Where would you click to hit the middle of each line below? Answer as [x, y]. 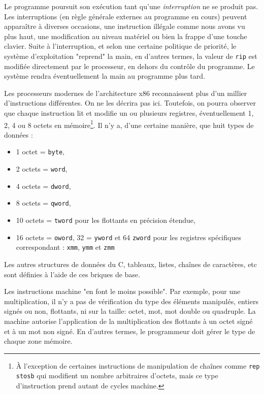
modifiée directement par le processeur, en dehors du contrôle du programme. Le [129, 66]
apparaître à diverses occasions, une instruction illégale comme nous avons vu [125, 26]
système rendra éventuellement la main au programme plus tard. [105, 76]
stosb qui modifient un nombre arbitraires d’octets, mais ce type [117, 375]
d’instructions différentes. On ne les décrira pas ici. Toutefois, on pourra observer [130, 103]
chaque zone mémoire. [38, 341]
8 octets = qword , [43, 203]
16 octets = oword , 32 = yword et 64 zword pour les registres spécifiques [128, 237]
